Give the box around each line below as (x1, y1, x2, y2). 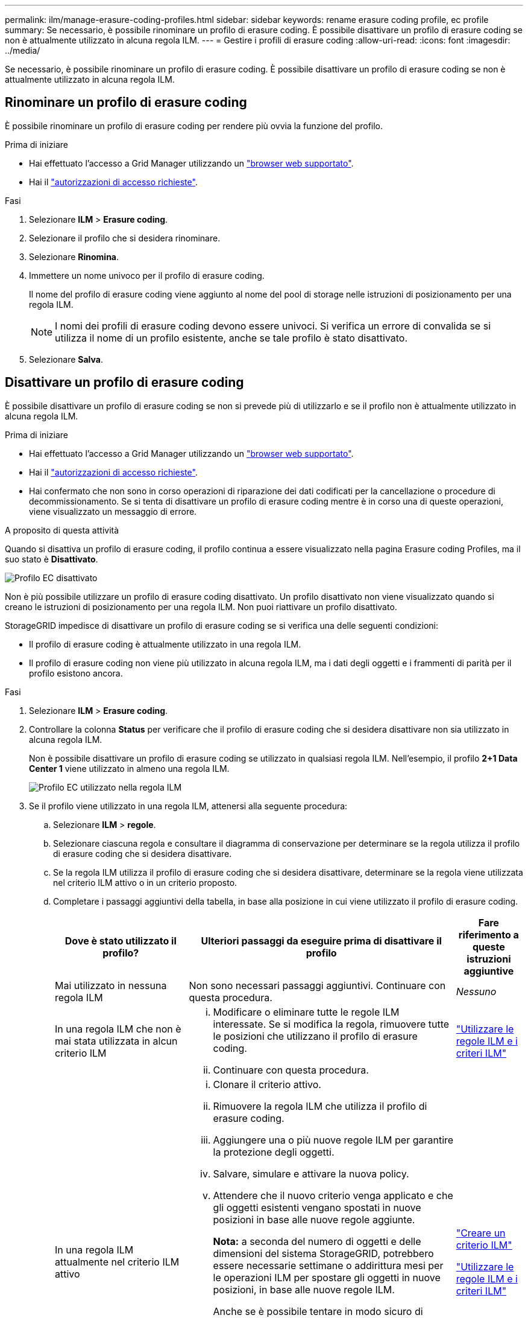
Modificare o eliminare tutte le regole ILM (213, 1005, 400, 1018)
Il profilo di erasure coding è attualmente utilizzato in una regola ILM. (29, 638, 301, 649)
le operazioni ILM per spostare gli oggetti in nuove (213, 1271, 441, 1284)
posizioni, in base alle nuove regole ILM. (213, 1283, 395, 1296)
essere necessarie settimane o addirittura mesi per (213, 1259, 444, 1272)
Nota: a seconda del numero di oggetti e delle (213, 1235, 421, 1247)
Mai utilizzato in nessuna (55, 979, 167, 992)
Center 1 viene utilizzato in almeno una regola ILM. (29, 763, 230, 774)
